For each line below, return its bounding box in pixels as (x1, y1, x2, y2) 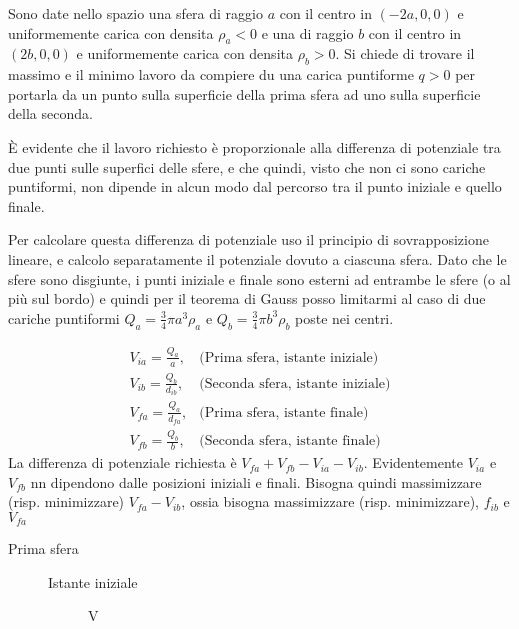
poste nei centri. (295, 307, 394, 328)
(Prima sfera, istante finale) (199, 405, 369, 420)
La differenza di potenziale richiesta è (8, 452, 237, 473)
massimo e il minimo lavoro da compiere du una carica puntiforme (8, 64, 414, 85)
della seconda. (8, 103, 93, 124)
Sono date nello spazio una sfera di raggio (8, 3, 263, 23)
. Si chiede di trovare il (335, 43, 475, 64)
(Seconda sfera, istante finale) (199, 434, 381, 449)
